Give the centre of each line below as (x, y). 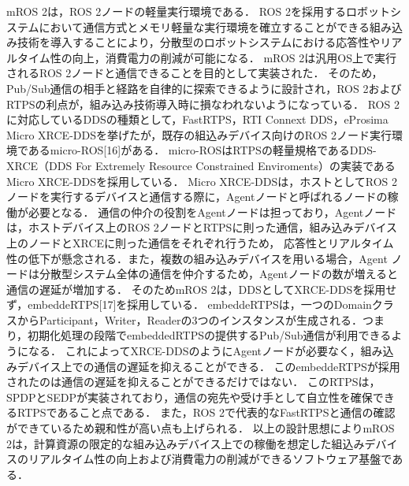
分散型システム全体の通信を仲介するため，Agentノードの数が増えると (219, 274)
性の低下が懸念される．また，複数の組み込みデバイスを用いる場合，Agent (197, 258)
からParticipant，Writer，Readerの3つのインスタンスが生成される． (190, 319)
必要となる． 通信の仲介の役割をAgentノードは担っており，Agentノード (212, 211)
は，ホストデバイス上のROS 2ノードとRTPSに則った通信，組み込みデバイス (202, 227)
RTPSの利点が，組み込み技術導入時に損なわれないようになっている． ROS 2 (203, 104)
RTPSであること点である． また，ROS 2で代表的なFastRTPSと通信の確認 (206, 412)
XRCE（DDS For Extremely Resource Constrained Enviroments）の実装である (201, 165)
